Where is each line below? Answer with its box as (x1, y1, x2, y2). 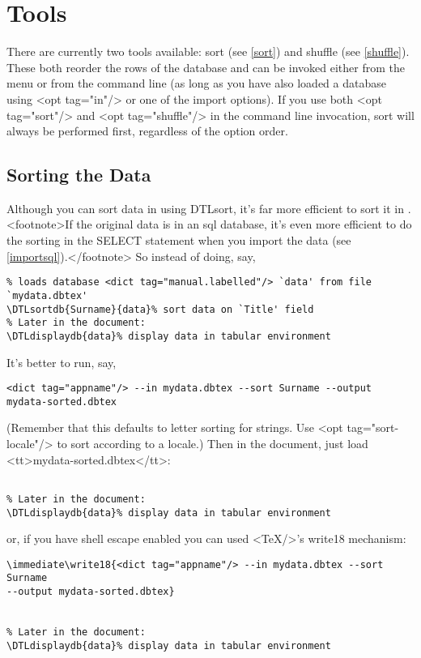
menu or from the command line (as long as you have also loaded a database (6, 75, 386, 92)
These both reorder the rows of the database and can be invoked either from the (6, 58, 405, 75)
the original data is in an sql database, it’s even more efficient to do (76, 216, 412, 233)
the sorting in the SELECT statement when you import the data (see (6, 232, 351, 249)
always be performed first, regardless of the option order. (6, 122, 288, 139)
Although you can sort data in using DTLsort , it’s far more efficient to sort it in (6, 199, 404, 216)
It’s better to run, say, (6, 353, 117, 370)
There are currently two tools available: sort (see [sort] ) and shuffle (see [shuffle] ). (6, 43, 410, 60)
